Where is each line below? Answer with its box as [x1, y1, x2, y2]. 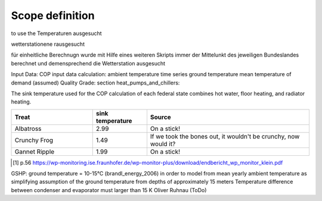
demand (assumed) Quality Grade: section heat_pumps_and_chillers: [11, 79, 180, 86]
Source [150, 113, 171, 121]
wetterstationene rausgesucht [11, 40, 85, 48]
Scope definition [11, 9, 95, 22]
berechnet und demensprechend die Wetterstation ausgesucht [11, 59, 166, 67]
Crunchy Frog [14, 136, 54, 144]
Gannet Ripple [14, 147, 55, 156]
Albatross [14, 124, 42, 133]
